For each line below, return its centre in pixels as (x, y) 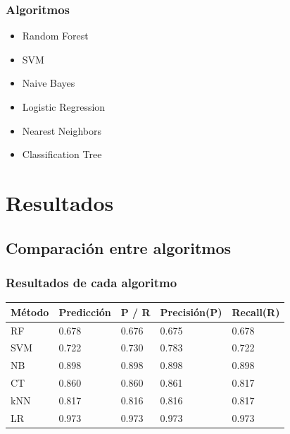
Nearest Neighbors (62, 130)
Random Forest (55, 36)
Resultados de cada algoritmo (92, 282)
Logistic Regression (64, 107)
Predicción (85, 312)
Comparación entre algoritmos (119, 247)
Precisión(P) (191, 312)
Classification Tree (62, 154)
